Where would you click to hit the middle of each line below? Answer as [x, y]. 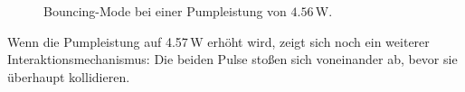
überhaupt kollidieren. [69, 76]
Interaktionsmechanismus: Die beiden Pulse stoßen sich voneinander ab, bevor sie [232, 59]
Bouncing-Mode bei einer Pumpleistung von [165, 11]
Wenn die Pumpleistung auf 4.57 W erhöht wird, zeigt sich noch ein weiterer [218, 41]
